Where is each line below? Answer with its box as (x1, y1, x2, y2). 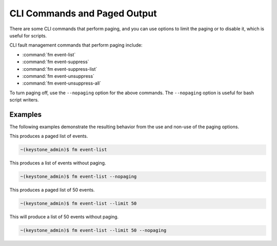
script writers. (9, 97, 39, 103)
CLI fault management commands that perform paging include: (9, 42, 143, 48)
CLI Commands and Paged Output (9, 8, 157, 19)
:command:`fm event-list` (22, 51, 76, 57)
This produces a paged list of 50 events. (9, 187, 95, 193)
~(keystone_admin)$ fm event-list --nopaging (20, 174, 137, 179)
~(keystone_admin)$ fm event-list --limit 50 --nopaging (20, 228, 167, 233)
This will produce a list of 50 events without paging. (9, 214, 119, 220)
